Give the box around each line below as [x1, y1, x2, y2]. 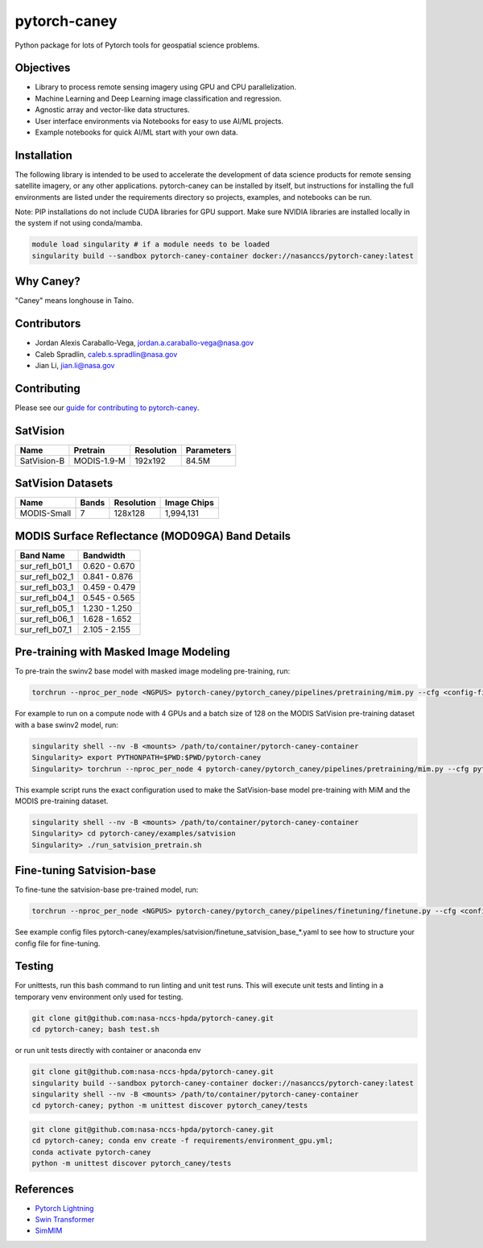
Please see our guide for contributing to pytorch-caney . [14, 403, 200, 413]
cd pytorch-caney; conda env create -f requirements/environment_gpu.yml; [31, 1136, 334, 1146]
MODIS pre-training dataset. [14, 796, 109, 806]
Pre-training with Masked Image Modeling [14, 645, 231, 659]
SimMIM [35, 1225, 63, 1236]
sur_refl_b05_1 [19, 603, 74, 614]
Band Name [19, 549, 66, 561]
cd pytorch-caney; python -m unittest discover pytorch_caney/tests [31, 1101, 308, 1110]
